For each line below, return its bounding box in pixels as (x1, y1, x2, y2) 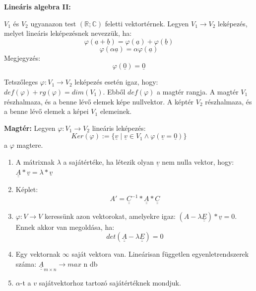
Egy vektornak (15, 249, 61, 259)
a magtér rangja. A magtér (157, 86, 239, 97)
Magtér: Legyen (4, 122, 56, 133)
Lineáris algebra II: (4, 1, 71, 11)
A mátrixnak (15, 156, 55, 167)
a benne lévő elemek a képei (4, 106, 89, 116)
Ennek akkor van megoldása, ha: (15, 221, 115, 232)
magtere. (16, 140, 43, 150)
